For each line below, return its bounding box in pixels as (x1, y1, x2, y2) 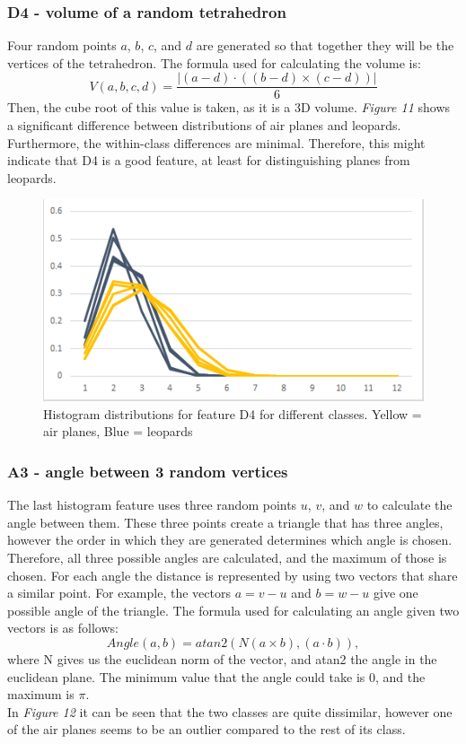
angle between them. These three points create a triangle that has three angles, (7, 512, 444, 531)
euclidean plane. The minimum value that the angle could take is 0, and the (7, 667, 426, 686)
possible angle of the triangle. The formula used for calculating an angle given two (7, 600, 460, 619)
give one (374, 583, 418, 602)
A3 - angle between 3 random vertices (7, 460, 288, 482)
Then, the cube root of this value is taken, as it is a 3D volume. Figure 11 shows (7, 98, 451, 117)
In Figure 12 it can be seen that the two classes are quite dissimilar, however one (7, 702, 453, 721)
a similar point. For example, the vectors (7, 583, 231, 602)
